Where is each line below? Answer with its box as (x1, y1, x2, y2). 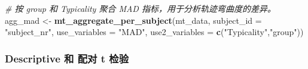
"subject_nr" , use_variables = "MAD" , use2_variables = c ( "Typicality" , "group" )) (5, 26, 304, 38)
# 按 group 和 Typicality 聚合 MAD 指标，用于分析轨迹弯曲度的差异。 (5, 2, 276, 14)
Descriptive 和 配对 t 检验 (5, 51, 129, 65)
